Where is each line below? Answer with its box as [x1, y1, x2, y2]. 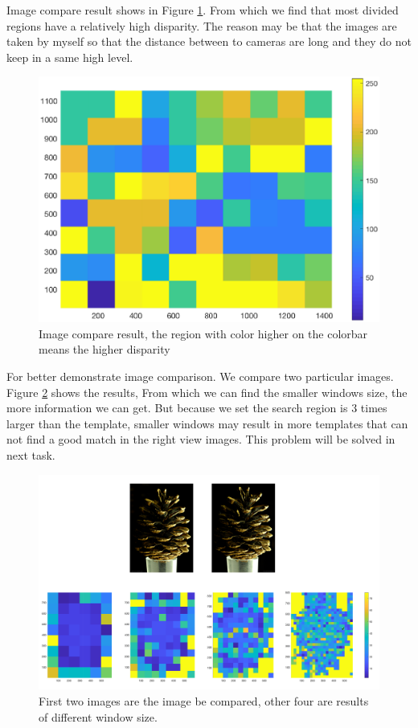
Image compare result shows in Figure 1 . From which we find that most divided [6, 2, 399, 18]
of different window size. [39, 708, 158, 725]
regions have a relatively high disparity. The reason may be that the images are [6, 17, 397, 34]
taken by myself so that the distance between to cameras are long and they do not [6, 33, 412, 50]
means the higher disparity [39, 341, 170, 358]
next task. [6, 447, 55, 463]
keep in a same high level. [6, 48, 133, 65]
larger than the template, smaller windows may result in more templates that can [6, 415, 408, 431]
